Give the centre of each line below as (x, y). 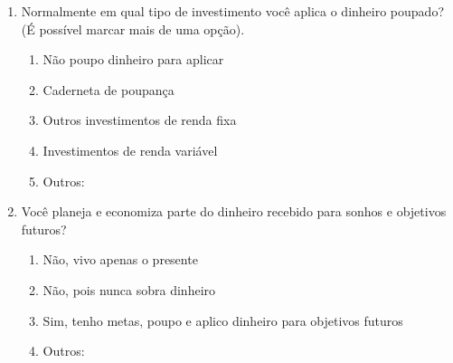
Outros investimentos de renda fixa (140, 120)
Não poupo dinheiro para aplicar (133, 59)
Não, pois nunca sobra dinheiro (129, 289)
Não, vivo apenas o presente (120, 259)
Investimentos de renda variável (130, 150)
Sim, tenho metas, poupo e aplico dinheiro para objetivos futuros (223, 320)
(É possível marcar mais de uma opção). (133, 29)
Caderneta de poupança (109, 89)
